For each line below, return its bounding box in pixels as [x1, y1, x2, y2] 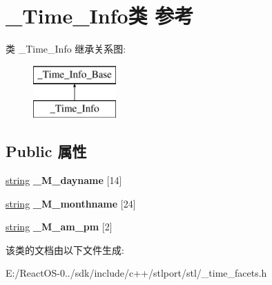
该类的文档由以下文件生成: [6, 242, 124, 257]
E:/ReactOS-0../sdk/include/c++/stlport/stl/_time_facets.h [6, 266, 267, 280]
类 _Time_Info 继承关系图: [6, 42, 126, 56]
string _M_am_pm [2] [6, 219, 113, 234]
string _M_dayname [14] [6, 173, 122, 187]
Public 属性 [6, 140, 87, 162]
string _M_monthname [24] [6, 196, 136, 210]
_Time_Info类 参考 [6, 1, 194, 30]
